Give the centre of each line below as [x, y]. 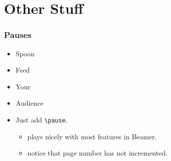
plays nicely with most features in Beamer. [92, 136]
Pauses [18, 35]
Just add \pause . [42, 119]
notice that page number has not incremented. [97, 153]
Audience [29, 103]
